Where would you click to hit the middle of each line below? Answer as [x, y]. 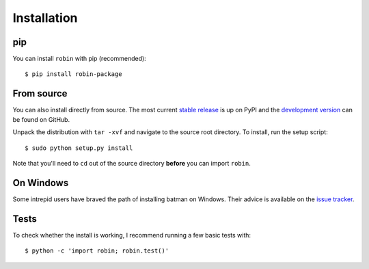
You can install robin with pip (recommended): [79, 59]
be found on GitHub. [41, 119]
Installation [45, 18]
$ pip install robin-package [73, 74]
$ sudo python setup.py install [79, 148]
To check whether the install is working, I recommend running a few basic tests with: [132, 235]
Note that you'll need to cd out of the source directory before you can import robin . [132, 163]
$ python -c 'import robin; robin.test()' [97, 251]
